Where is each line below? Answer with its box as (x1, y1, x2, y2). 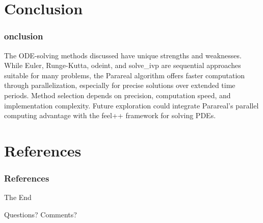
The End (4, 192, 32, 203)
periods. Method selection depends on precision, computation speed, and (4, 90, 231, 100)
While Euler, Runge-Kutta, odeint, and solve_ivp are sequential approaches (4, 60, 241, 71)
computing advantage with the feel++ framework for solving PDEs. (4, 110, 216, 121)
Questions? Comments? (4, 209, 77, 219)
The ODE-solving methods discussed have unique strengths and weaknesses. (4, 50, 242, 60)
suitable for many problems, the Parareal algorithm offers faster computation (4, 70, 245, 80)
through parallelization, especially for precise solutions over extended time (4, 80, 235, 91)
